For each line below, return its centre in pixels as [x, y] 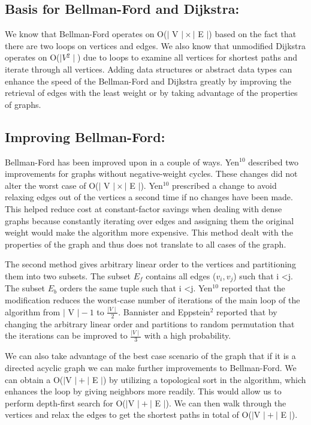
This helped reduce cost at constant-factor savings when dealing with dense [144, 208]
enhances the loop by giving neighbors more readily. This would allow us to [143, 391]
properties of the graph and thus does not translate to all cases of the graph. [146, 244]
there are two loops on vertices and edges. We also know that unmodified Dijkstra [155, 45]
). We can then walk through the [226, 403]
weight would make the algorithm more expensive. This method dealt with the [149, 232]
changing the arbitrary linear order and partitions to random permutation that [150, 323]
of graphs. [23, 104]
